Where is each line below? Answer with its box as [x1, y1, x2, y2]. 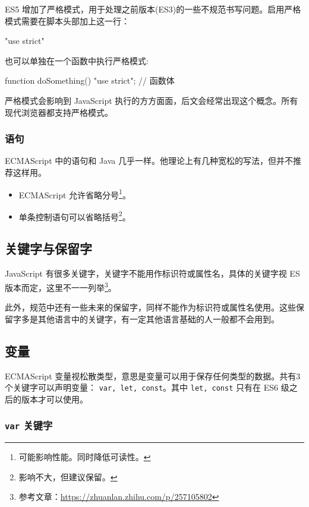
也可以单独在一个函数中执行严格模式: [5, 54, 149, 66]
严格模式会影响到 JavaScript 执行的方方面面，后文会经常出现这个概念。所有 [5, 94, 298, 106]
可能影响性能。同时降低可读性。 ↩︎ [18, 451, 151, 463]
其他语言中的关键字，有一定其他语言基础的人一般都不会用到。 [37, 312, 279, 325]
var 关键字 [5, 418, 53, 433]
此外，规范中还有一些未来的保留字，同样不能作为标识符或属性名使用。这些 [5, 301, 296, 313]
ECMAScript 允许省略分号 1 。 [18, 186, 131, 201]
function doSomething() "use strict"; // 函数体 [5, 74, 175, 87]
